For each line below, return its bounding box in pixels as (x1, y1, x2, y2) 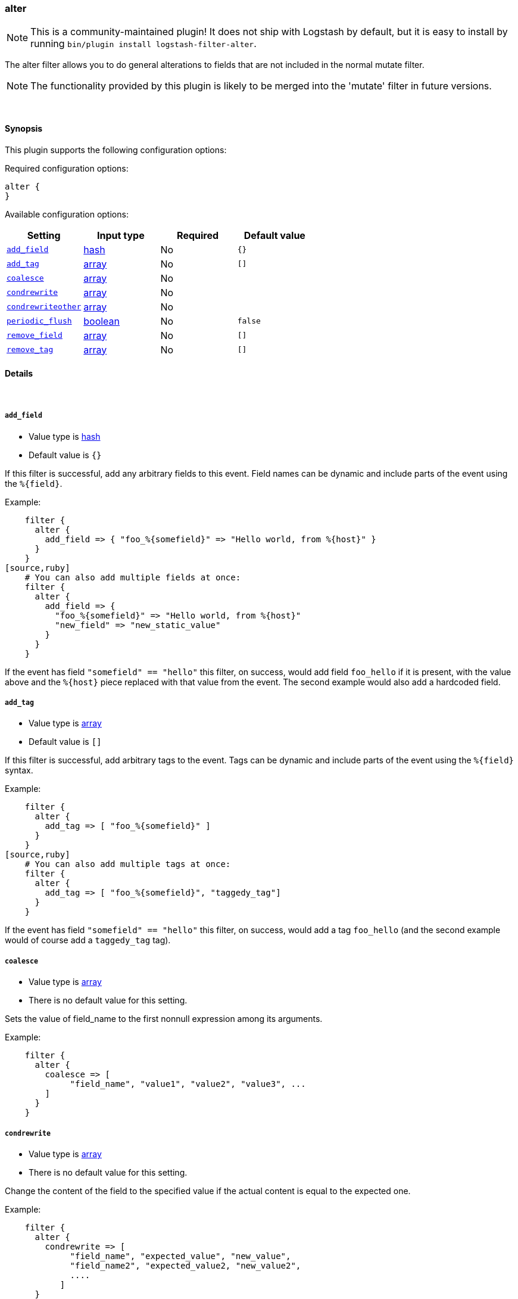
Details (5, 368, 33, 379)
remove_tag (7, 345, 54, 355)
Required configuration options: (5, 163, 129, 173)
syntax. (5, 765, 33, 776)
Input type (97, 229, 145, 241)
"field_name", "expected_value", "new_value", (70, 1251, 291, 1261)
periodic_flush (7, 316, 72, 326)
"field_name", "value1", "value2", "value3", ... (70, 1079, 306, 1089)
